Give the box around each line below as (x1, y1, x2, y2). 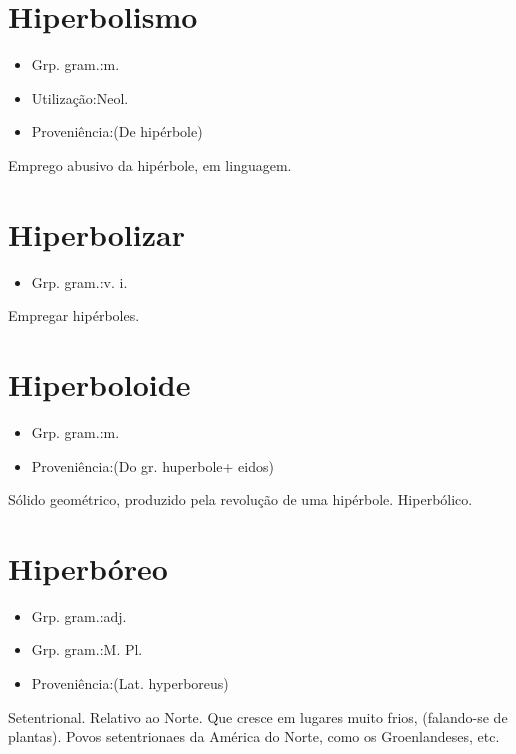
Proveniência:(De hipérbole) (31, 121, 203, 142)
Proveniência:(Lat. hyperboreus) (31, 673, 229, 694)
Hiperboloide (8, 364, 191, 404)
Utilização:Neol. (31, 87, 129, 108)
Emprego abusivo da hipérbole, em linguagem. (8, 154, 292, 175)
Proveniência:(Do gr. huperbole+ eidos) (31, 455, 274, 476)
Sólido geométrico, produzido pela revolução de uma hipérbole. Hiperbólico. (8, 489, 473, 510)
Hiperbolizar (8, 213, 185, 254)
